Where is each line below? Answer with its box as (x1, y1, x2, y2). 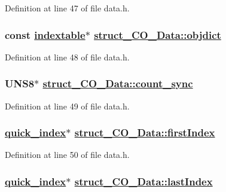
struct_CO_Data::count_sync (42, 76, 193, 91)
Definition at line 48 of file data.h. (5, 50, 130, 63)
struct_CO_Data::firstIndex (74, 125, 215, 140)
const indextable (5, 27, 85, 42)
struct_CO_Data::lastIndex (74, 173, 213, 188)
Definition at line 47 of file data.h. (5, 2, 130, 14)
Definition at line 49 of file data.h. (5, 99, 130, 112)
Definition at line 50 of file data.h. (5, 148, 130, 161)
